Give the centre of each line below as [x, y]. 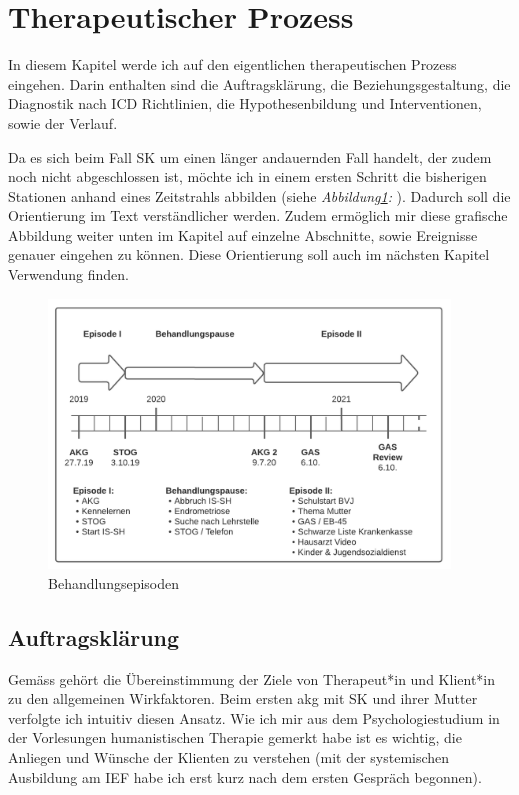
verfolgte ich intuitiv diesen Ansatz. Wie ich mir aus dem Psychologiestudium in [254, 717]
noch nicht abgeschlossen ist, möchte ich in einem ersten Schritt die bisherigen [247, 176]
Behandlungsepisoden [114, 582]
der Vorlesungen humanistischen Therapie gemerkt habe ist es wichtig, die [235, 737]
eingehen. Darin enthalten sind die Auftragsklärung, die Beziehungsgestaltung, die [259, 83]
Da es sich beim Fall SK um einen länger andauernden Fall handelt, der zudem [250, 156]
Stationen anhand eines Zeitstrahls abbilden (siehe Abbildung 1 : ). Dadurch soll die [259, 195]
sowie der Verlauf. [63, 122]
